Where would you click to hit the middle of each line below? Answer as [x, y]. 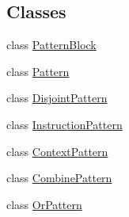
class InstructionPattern [64, 124]
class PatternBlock [51, 45]
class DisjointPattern [57, 98]
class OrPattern [44, 204]
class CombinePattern [59, 178]
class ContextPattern [57, 151]
